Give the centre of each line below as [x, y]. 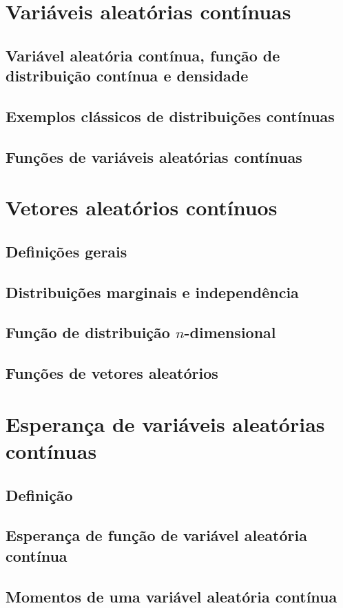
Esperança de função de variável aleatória [156, 535]
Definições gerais [66, 251]
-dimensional [230, 332]
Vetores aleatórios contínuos [142, 207]
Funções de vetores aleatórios [112, 373]
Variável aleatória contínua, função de [143, 55]
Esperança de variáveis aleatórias [165, 423]
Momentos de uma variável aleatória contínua [171, 596]
